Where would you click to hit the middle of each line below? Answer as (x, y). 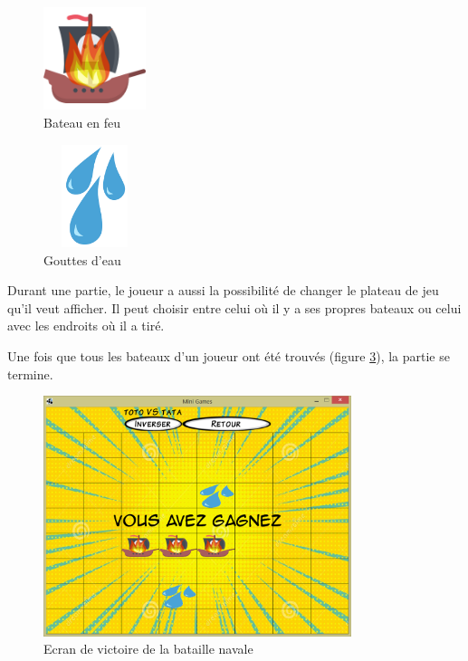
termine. (30, 374)
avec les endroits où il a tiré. (86, 326)
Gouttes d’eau (82, 259)
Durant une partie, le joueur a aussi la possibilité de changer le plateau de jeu (223, 290)
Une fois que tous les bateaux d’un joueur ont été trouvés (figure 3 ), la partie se (229, 355)
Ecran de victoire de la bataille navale (148, 649)
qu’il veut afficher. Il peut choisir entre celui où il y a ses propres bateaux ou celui (234, 307)
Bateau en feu (82, 122)
